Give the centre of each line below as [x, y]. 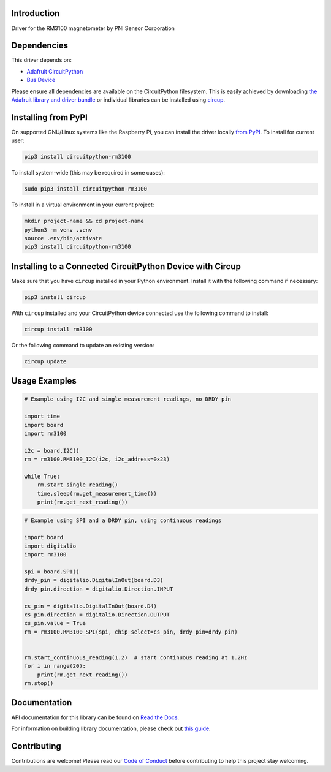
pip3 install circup [55, 297]
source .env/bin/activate [63, 238]
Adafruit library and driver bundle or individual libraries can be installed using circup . [118, 100]
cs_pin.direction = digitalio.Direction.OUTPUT [97, 615]
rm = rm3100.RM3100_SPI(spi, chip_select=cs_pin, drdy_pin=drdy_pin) [131, 632]
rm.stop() [39, 683]
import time [42, 416]
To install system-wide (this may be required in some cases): [88, 173]
